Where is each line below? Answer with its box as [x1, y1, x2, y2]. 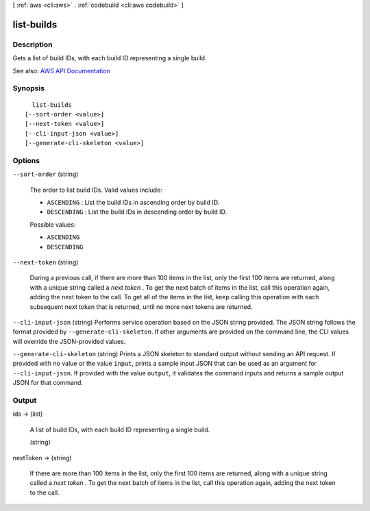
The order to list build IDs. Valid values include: [29, 186, 162, 194]
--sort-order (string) [12, 170, 79, 178]
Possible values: [29, 220, 76, 229]
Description [12, 40, 53, 49]
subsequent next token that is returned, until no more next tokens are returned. [29, 302, 253, 311]
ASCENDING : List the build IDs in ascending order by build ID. [47, 198, 220, 206]
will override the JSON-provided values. [12, 337, 126, 345]
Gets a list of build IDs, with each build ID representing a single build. [12, 54, 207, 62]
